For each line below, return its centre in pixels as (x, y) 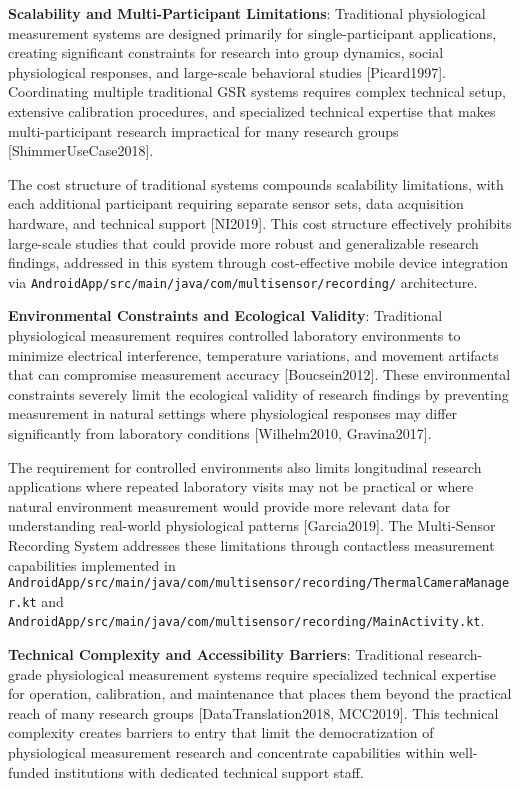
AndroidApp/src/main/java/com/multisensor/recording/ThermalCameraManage (259, 583)
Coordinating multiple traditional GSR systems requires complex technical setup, (257, 91)
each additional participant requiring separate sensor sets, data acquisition (236, 203)
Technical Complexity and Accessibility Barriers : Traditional (216, 654)
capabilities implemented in (92, 564)
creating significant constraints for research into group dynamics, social (226, 52)
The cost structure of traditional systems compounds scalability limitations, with (256, 183)
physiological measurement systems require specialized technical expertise (271, 673)
